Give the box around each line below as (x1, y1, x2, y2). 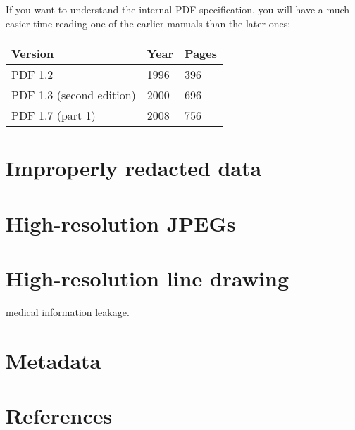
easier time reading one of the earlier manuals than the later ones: (6, 15, 291, 30)
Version (11, 45, 54, 62)
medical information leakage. (6, 305, 130, 320)
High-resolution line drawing (6, 264, 289, 293)
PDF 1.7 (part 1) (11, 107, 96, 124)
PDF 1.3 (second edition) (11, 87, 136, 103)
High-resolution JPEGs (6, 208, 236, 237)
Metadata (6, 346, 101, 374)
